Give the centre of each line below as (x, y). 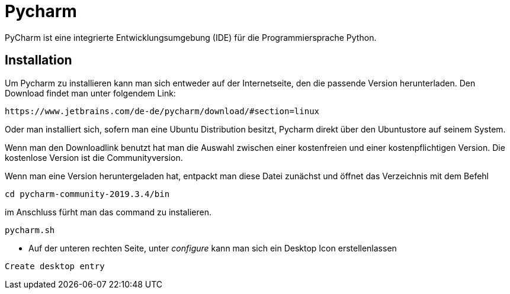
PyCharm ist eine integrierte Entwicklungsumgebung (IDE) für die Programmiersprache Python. (191, 37)
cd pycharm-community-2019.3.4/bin (87, 194)
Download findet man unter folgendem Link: (90, 93)
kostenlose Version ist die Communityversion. (94, 157)
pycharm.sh (30, 230)
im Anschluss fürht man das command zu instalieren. (108, 212)
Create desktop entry (55, 266)
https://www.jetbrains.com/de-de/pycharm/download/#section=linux (162, 111)
